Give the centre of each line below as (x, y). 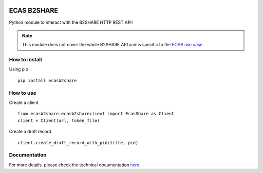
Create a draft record (30, 132)
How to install (26, 60)
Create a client (24, 103)
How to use (23, 93)
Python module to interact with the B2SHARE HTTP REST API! (71, 22)
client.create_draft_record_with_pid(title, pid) (78, 143)
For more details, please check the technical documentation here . (75, 165)
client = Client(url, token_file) (59, 121)
